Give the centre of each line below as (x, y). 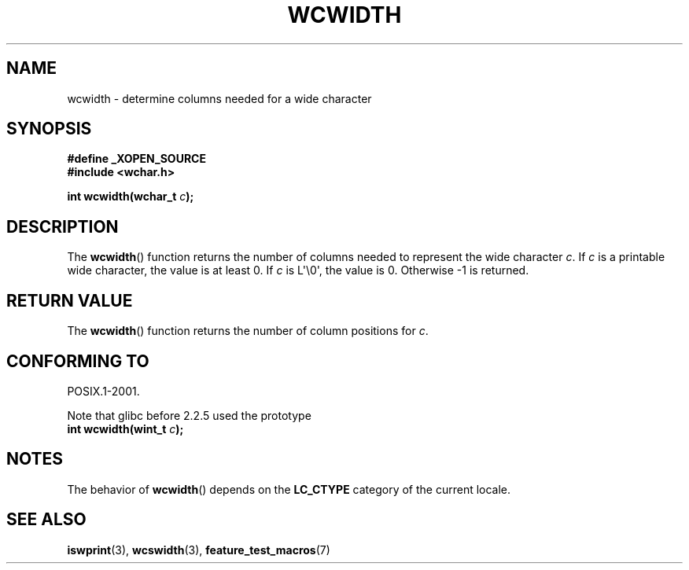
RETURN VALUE (70, 300)
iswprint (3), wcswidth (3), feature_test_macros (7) (199, 550)
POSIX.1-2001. (103, 391)
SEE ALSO (46, 520)
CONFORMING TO (78, 361)
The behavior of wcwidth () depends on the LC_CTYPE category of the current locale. (289, 489)
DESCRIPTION (63, 226)
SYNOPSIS (49, 129)
